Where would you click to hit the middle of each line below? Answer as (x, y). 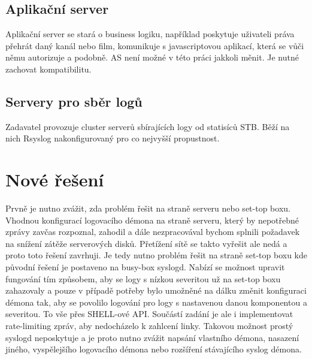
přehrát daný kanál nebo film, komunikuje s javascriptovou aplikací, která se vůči (155, 45)
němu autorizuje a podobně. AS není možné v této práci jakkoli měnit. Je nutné (152, 57)
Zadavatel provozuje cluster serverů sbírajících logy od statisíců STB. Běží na (148, 126)
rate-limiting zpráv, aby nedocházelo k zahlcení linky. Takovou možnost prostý (149, 326)
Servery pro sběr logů (74, 101)
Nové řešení (55, 179)
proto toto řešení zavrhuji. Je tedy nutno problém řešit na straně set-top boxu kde (156, 255)
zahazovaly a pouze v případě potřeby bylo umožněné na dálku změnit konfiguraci (156, 290)
